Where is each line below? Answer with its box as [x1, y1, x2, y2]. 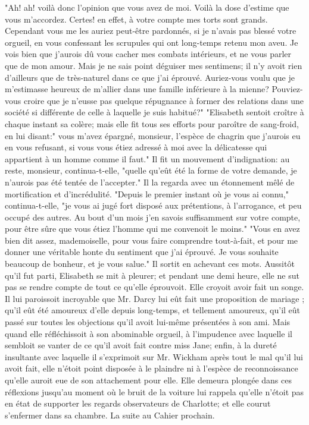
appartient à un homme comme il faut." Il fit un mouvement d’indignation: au [5, 152, 290, 165]
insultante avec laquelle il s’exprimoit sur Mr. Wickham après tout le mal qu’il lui [5, 350, 303, 363]
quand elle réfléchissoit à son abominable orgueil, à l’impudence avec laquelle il [5, 327, 292, 339]
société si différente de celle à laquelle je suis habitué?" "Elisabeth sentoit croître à [5, 106, 304, 118]
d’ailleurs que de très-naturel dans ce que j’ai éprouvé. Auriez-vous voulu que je [5, 71, 295, 83]
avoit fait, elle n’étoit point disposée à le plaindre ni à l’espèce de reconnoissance [5, 362, 298, 374]
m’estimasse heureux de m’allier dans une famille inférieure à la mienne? [5, 83, 269, 95]
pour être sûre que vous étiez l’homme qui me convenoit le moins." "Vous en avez [5, 222, 300, 235]
